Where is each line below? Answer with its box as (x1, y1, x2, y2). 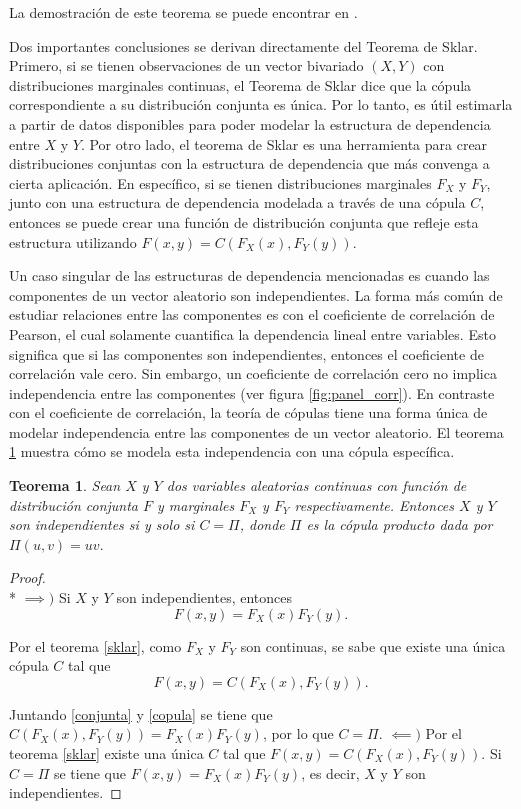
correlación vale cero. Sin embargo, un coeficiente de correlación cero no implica (9, 363, 497, 384)
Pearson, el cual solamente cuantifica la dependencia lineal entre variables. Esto (9, 323, 496, 344)
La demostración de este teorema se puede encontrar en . (9, 2, 358, 22)
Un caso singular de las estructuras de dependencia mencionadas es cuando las (9, 265, 490, 286)
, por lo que (262, 723, 334, 744)
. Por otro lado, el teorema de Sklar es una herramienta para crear (80, 133, 488, 154)
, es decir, (301, 762, 360, 783)
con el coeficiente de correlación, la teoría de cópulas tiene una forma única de (9, 402, 488, 423)
